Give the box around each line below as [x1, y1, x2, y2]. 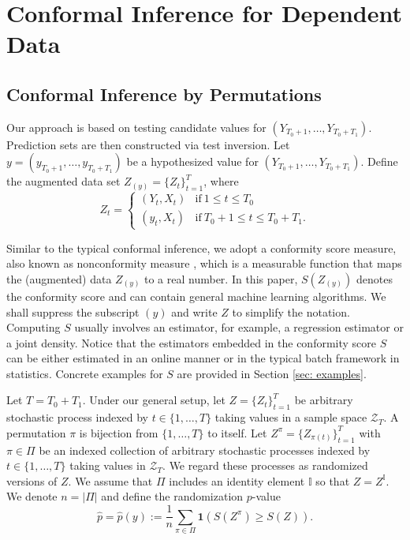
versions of [6, 472, 58, 489]
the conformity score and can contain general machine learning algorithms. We [6, 287, 386, 304]
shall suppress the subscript [6, 303, 140, 320]
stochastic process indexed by [6, 409, 148, 426]
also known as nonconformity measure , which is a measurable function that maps [6, 255, 402, 272]
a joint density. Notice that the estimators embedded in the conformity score [6, 334, 377, 351]
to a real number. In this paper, [144, 270, 298, 287]
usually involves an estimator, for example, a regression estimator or [74, 319, 404, 336]
